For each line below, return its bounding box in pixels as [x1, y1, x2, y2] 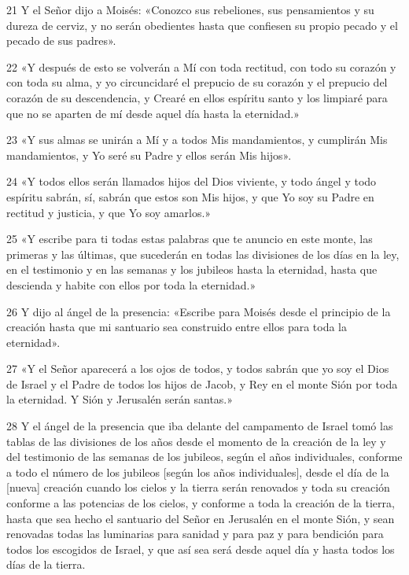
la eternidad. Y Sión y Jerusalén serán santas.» [6, 391, 234, 407]
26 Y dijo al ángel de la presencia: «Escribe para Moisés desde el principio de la [6, 303, 391, 319]
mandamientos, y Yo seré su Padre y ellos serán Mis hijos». [6, 146, 292, 163]
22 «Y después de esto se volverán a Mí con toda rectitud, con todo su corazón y [6, 58, 396, 75]
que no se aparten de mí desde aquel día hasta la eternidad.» [6, 105, 300, 121]
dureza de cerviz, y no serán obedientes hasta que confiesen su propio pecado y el [6, 17, 398, 33]
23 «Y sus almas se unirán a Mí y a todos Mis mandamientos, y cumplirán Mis [6, 131, 388, 148]
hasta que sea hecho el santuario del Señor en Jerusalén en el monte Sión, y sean [6, 510, 395, 526]
